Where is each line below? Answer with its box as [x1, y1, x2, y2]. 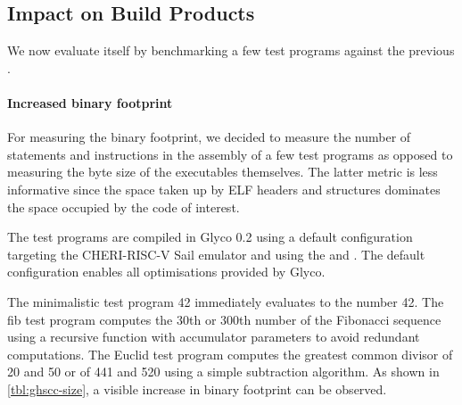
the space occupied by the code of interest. [7, 197, 240, 216]
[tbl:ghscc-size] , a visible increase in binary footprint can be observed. [7, 379, 387, 398]
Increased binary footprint [7, 93, 173, 112]
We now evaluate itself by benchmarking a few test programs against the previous [7, 41, 455, 60]
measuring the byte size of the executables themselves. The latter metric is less [7, 162, 438, 181]
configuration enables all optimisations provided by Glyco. [7, 262, 326, 281]
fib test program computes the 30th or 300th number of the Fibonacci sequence [7, 310, 441, 328]
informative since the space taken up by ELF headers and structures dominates [7, 179, 441, 198]
